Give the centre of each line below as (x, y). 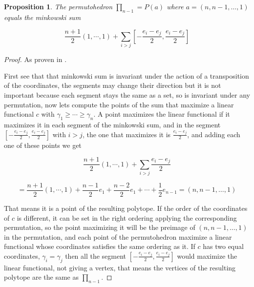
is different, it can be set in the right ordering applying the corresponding (127, 217)
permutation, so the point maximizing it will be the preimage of (100, 227)
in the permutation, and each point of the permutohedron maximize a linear (118, 236)
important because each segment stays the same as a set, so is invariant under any (127, 94)
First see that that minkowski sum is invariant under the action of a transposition (127, 75)
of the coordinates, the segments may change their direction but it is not (113, 85)
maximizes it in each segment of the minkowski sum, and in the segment (112, 124)
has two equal (223, 246)
